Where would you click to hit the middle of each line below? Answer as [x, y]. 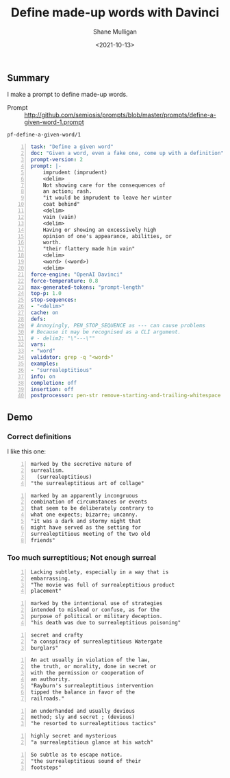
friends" [43, 540]
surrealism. [48, 470]
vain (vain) [60, 217]
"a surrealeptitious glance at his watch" [92, 742]
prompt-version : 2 [57, 160]
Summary [28, 78]
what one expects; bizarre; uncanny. [84, 515]
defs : [38, 319]
